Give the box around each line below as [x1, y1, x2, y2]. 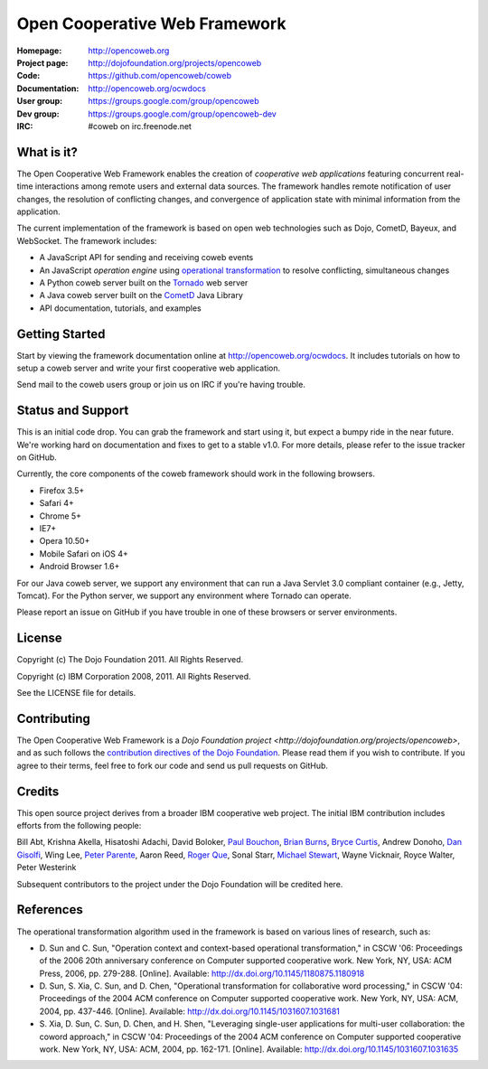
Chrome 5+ [39, 511, 81, 521]
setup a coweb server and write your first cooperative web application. [16, 362, 281, 373]
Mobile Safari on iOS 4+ [39, 548, 128, 559]
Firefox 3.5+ [39, 484, 85, 496]
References [16, 902, 83, 917]
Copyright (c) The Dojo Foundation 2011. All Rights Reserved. [16, 654, 244, 665]
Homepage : [16, 45, 62, 56]
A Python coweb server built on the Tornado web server [39, 277, 249, 288]
